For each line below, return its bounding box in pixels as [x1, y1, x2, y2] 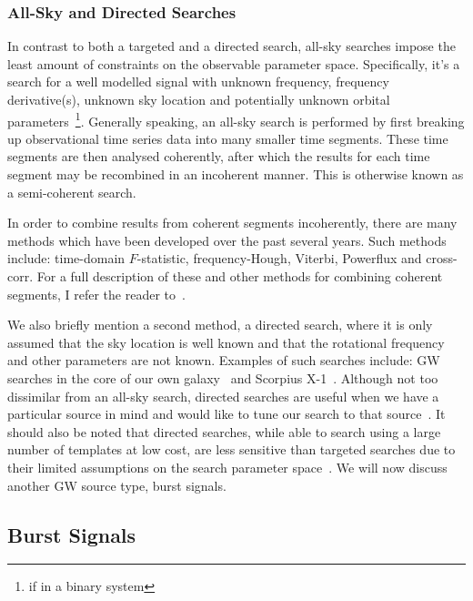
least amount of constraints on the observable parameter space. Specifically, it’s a [7, 54, 460, 73]
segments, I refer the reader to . [7, 284, 186, 303]
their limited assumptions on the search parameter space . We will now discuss [7, 457, 448, 476]
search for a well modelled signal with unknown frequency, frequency [7, 72, 389, 91]
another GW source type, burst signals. [7, 475, 226, 494]
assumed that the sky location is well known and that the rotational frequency [7, 332, 445, 351]
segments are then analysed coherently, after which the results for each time [7, 147, 430, 166]
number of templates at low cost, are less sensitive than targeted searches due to [7, 440, 456, 459]
